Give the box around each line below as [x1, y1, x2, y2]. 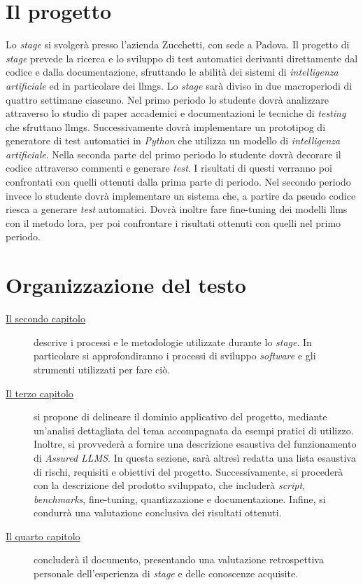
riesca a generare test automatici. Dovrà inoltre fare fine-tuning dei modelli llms [6, 202, 348, 216]
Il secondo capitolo [6, 311, 86, 326]
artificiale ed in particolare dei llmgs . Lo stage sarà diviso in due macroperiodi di [6, 78, 353, 92]
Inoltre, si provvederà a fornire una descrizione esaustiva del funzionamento [34, 436, 357, 451]
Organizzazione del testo [6, 270, 246, 299]
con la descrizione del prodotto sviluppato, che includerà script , [34, 478, 305, 493]
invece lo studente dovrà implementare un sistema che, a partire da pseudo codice [6, 188, 356, 202]
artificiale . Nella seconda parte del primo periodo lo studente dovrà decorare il [6, 146, 341, 161]
